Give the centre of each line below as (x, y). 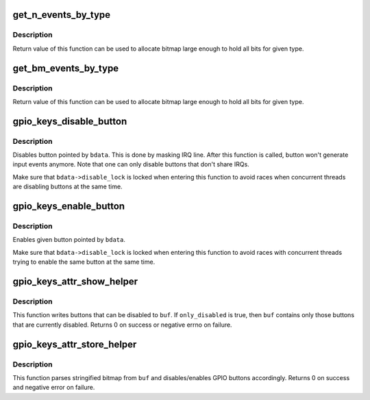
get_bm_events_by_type (66, 68)
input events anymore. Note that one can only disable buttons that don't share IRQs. (131, 164)
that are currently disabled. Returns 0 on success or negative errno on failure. (122, 325)
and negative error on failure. (54, 388)
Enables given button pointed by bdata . (69, 240)
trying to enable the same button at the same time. (84, 262)
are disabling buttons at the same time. (67, 187)
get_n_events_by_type (62, 15)
